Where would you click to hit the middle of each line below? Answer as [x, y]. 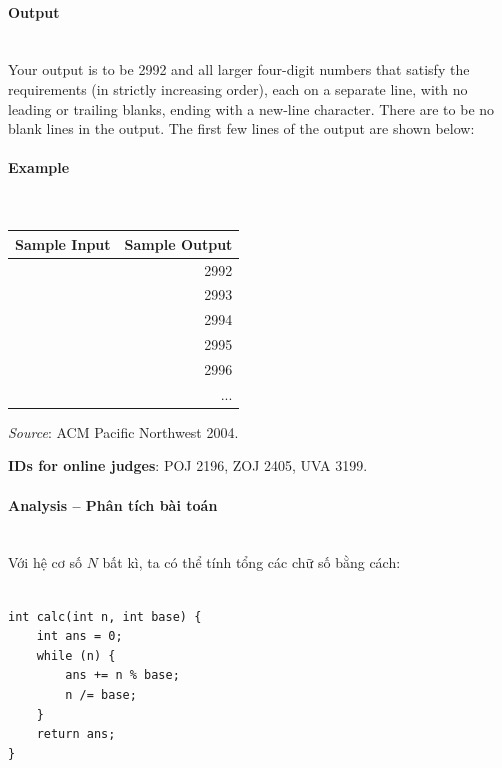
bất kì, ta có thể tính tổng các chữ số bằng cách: [251, 562]
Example [39, 167]
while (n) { [76, 655]
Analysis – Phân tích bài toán [113, 504]
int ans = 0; [79, 636]
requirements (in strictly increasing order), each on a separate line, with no [238, 88]
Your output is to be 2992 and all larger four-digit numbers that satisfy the [239, 69]
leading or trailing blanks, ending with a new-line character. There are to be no [251, 108]
